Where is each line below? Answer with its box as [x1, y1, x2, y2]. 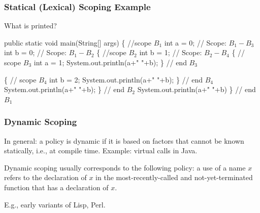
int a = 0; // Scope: [164, 37, 226, 48]
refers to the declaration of [4, 172, 87, 183]
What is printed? [4, 20, 57, 31]
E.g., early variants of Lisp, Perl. [4, 199, 106, 209]
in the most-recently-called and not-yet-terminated [95, 172, 253, 183]
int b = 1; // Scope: [139, 47, 202, 58]
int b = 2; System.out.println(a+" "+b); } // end [49, 74, 203, 84]
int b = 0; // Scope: [4, 47, 67, 58]
